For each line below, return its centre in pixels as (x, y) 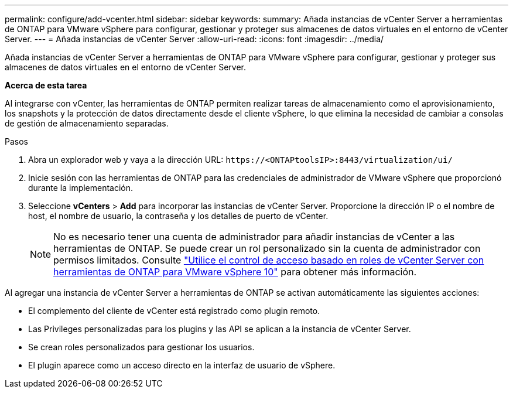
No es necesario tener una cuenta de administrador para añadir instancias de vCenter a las (254, 237)
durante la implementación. (81, 188)
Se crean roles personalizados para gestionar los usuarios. (141, 347)
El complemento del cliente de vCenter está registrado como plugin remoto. (174, 311)
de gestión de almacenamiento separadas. (87, 123)
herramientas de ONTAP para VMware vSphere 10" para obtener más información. (235, 272)
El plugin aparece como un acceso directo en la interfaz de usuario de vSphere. (182, 365)
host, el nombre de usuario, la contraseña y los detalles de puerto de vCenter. (178, 216)
